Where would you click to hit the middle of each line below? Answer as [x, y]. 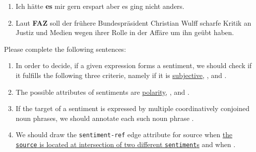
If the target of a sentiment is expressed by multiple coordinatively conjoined [132, 108]
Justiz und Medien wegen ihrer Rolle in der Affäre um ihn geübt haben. [125, 32]
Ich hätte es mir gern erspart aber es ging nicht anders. [100, 6]
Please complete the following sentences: [65, 49]
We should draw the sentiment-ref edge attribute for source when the [124, 134]
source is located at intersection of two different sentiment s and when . [126, 144]
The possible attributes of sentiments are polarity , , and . [102, 92]
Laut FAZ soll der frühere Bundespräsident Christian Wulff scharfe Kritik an [133, 22]
